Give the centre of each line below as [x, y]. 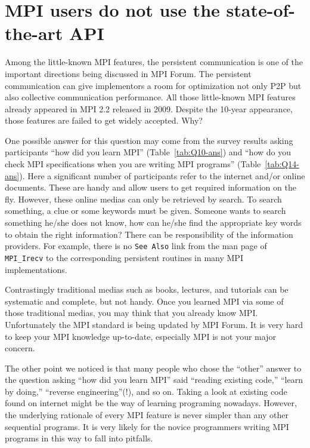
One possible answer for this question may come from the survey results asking [149, 140]
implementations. [36, 269]
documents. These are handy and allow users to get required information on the [151, 187]
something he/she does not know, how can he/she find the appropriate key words [153, 223]
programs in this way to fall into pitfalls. [79, 438]
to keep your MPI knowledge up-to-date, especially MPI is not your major [140, 336]
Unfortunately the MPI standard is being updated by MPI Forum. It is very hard [154, 324]
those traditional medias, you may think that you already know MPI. [131, 313]
